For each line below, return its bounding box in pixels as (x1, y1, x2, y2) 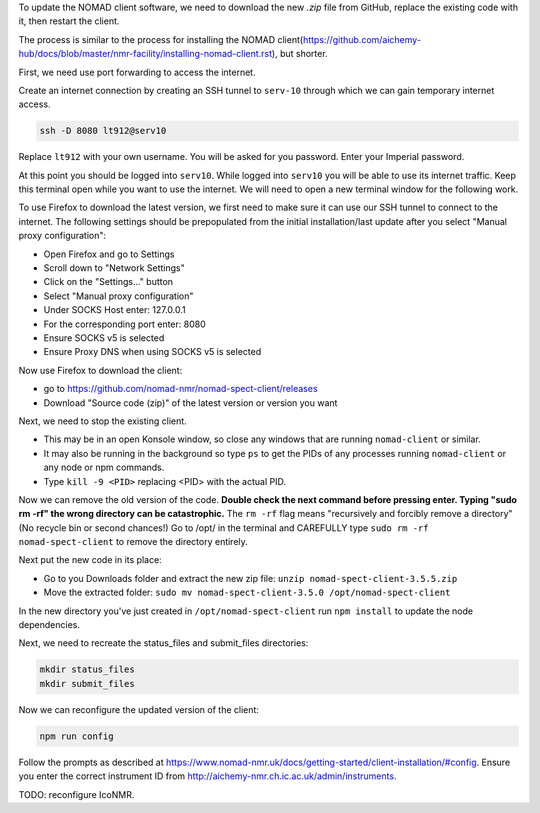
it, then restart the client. (18, 15, 120, 27)
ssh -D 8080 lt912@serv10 (39, 125, 167, 137)
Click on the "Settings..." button (43, 276, 174, 288)
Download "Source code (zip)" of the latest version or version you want (43, 396, 338, 409)
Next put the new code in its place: (18, 554, 162, 566)
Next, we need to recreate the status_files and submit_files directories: (18, 637, 309, 649)
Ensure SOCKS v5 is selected (43, 332, 165, 344)
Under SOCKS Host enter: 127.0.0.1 (43, 304, 186, 316)
